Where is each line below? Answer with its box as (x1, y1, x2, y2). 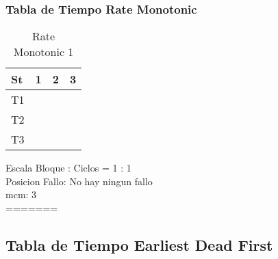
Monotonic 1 (13, 44, 74, 60)
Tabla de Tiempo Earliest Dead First (5, 234, 273, 255)
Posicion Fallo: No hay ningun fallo (5, 174, 153, 188)
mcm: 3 (5, 187, 37, 202)
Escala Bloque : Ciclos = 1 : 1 (5, 161, 131, 175)
